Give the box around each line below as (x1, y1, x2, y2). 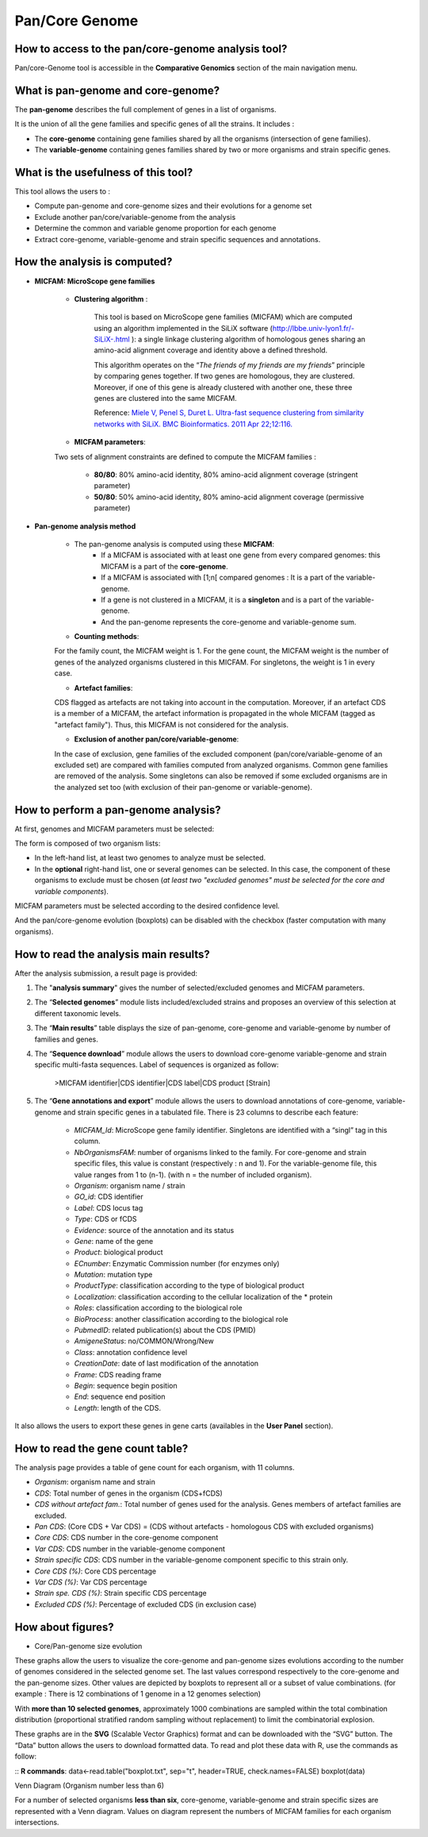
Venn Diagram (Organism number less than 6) (14, 1781, 165, 1790)
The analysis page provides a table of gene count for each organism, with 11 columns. (14, 1463, 295, 1473)
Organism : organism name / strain (74, 1180, 185, 1190)
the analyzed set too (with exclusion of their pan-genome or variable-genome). (54, 782, 313, 791)
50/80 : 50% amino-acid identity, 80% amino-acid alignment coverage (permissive (94, 492, 365, 502)
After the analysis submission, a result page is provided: (14, 969, 198, 978)
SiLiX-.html (94, 334, 130, 345)
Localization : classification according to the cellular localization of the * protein (74, 1292, 333, 1301)
